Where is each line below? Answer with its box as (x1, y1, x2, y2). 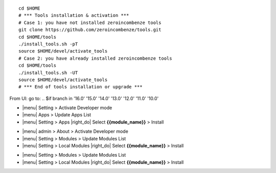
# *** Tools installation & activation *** (18, 13, 129, 18)
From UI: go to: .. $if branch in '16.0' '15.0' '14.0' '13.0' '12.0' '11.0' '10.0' (9, 95, 159, 102)
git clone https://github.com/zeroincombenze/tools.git (18, 27, 162, 33)
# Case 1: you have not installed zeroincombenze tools (18, 19, 162, 26)
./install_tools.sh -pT (18, 41, 78, 47)
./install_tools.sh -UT (18, 69, 78, 76)
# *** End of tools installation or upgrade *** (18, 84, 143, 90)
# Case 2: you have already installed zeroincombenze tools (18, 55, 172, 61)
